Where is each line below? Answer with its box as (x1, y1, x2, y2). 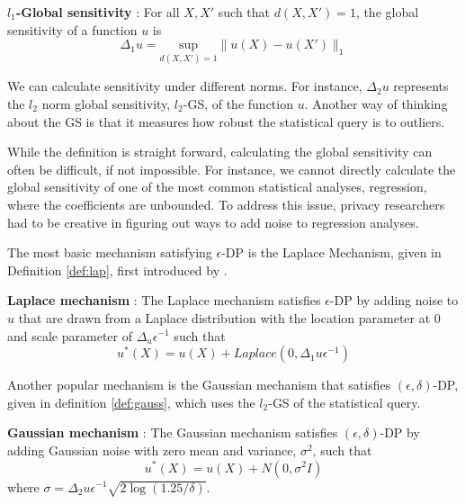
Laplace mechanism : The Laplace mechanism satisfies (7, 291, 321, 310)
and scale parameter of (7, 326, 132, 345)
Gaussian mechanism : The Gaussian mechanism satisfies (7, 423, 338, 442)
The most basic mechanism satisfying (7, 243, 212, 262)
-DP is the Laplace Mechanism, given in (221, 243, 442, 262)
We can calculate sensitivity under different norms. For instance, (7, 76, 362, 95)
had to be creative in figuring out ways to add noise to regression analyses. (7, 212, 419, 231)
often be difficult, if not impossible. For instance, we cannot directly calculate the (7, 159, 456, 178)
